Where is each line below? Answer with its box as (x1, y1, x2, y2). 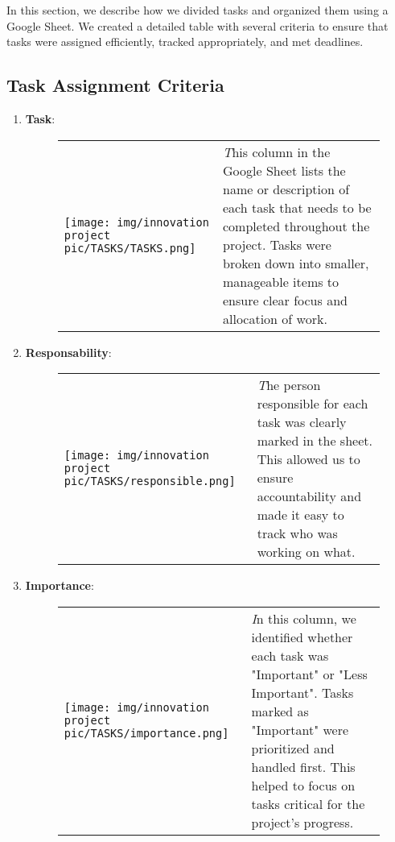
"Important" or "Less (251, 664, 368, 683)
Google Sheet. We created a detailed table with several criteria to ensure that (6, 17, 389, 34)
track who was (257, 524, 338, 543)
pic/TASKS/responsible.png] (64, 475, 236, 488)
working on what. (257, 542, 356, 562)
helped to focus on (251, 775, 356, 794)
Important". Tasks (251, 682, 354, 702)
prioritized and (251, 738, 335, 757)
